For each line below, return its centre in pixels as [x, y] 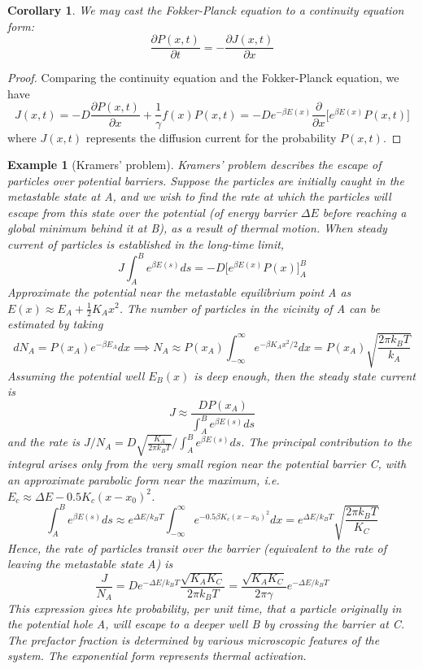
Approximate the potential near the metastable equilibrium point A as [179, 291]
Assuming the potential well [76, 375]
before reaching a [364, 212]
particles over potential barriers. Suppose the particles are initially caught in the [206, 180]
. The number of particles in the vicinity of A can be [249, 308]
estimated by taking [55, 324]
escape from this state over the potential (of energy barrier [152, 212]
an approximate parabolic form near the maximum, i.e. [144, 480]
